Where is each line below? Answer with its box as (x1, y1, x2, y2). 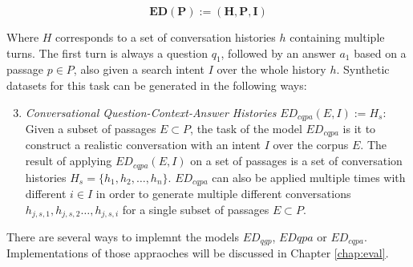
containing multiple (290, 29, 385, 45)
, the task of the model (190, 120, 302, 137)
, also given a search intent (73, 61, 204, 78)
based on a (354, 44, 407, 61)
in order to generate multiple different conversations (95, 184, 351, 201)
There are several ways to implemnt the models (6, 229, 240, 245)
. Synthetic (336, 61, 390, 78)
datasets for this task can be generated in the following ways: (6, 76, 307, 93)
